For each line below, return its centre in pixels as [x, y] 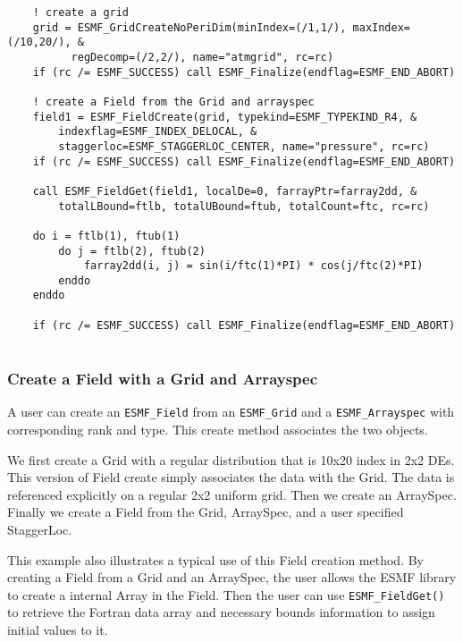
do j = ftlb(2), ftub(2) [132, 251]
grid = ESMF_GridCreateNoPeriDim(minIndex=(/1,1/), [189, 27]
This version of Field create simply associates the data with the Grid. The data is [231, 477]
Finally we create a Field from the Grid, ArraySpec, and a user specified [206, 512]
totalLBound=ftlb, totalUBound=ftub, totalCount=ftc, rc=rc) [244, 206]
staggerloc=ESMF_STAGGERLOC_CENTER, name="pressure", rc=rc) [244, 146]
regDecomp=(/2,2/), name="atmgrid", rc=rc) [202, 57]
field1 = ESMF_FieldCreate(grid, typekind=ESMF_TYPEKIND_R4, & [225, 117]
